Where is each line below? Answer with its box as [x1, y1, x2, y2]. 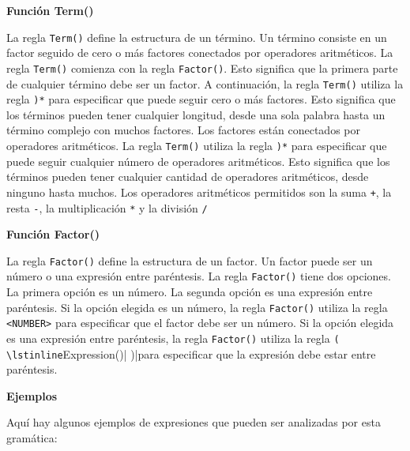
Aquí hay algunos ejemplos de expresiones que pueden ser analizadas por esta [6, 414, 381, 430]
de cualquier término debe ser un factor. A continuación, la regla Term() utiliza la [6, 75, 404, 92]
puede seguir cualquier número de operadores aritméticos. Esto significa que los [6, 152, 390, 169]
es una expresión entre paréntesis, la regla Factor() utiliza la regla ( [6, 329, 340, 346]
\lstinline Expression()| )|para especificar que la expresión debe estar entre [6, 345, 376, 362]
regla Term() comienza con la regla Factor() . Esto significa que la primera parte [6, 59, 398, 76]
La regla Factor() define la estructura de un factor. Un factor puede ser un [6, 252, 373, 269]
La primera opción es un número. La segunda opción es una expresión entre [6, 284, 373, 300]
